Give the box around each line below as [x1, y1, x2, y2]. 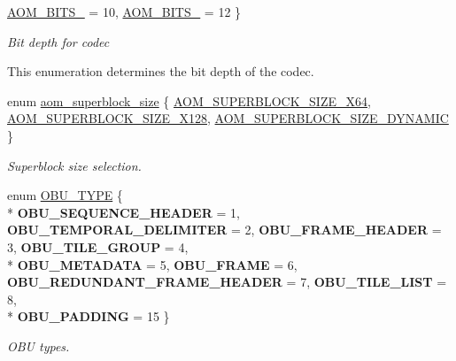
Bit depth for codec [7, 32, 110, 50]
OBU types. [7, 336, 70, 355]
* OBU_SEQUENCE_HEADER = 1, [7, 203, 240, 221]
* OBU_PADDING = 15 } [7, 307, 170, 326]
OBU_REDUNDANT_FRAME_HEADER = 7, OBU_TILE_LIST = [7, 273, 447, 291]
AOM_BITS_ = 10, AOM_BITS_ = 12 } [7, 3, 242, 20]
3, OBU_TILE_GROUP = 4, [7, 237, 189, 256]
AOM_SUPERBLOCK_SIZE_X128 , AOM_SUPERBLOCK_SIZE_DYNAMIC [7, 109, 449, 127]
